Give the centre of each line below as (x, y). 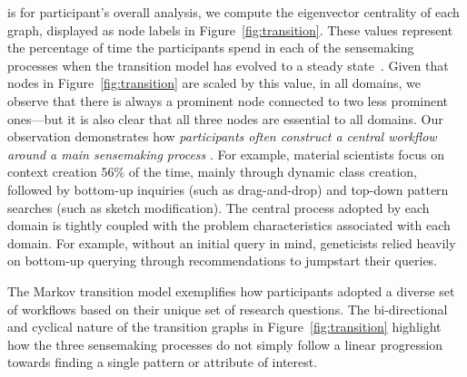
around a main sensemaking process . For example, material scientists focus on (226, 154)
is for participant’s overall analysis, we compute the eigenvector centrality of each (233, 12)
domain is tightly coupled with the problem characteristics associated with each (229, 225)
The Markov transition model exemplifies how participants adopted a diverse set (231, 290)
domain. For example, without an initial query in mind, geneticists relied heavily (232, 242)
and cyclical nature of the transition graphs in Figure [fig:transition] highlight (224, 327)
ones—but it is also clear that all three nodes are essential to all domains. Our (225, 118)
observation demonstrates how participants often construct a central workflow (222, 136)
